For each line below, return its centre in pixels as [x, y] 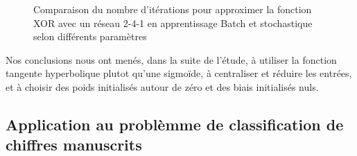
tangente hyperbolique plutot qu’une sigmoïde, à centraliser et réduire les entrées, [179, 73]
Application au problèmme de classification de [175, 124]
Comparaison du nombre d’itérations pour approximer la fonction [173, 9]
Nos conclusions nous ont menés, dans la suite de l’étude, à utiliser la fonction [171, 59]
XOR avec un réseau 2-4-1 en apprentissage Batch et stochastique [173, 23]
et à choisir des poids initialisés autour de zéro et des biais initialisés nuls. [162, 86]
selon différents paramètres [90, 36]
